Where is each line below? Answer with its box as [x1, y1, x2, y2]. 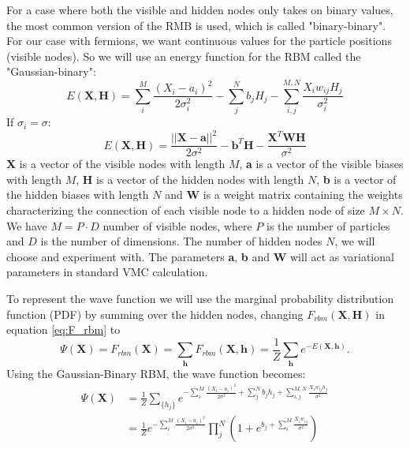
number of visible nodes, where [102, 217, 252, 234]
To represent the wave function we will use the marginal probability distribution [6, 290, 394, 306]
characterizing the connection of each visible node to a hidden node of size [6, 202, 365, 219]
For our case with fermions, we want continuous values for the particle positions [6, 32, 392, 49]
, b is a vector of [316, 170, 397, 187]
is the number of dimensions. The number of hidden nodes [40, 233, 322, 249]
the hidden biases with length [6, 186, 149, 203]
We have [6, 217, 47, 234]
